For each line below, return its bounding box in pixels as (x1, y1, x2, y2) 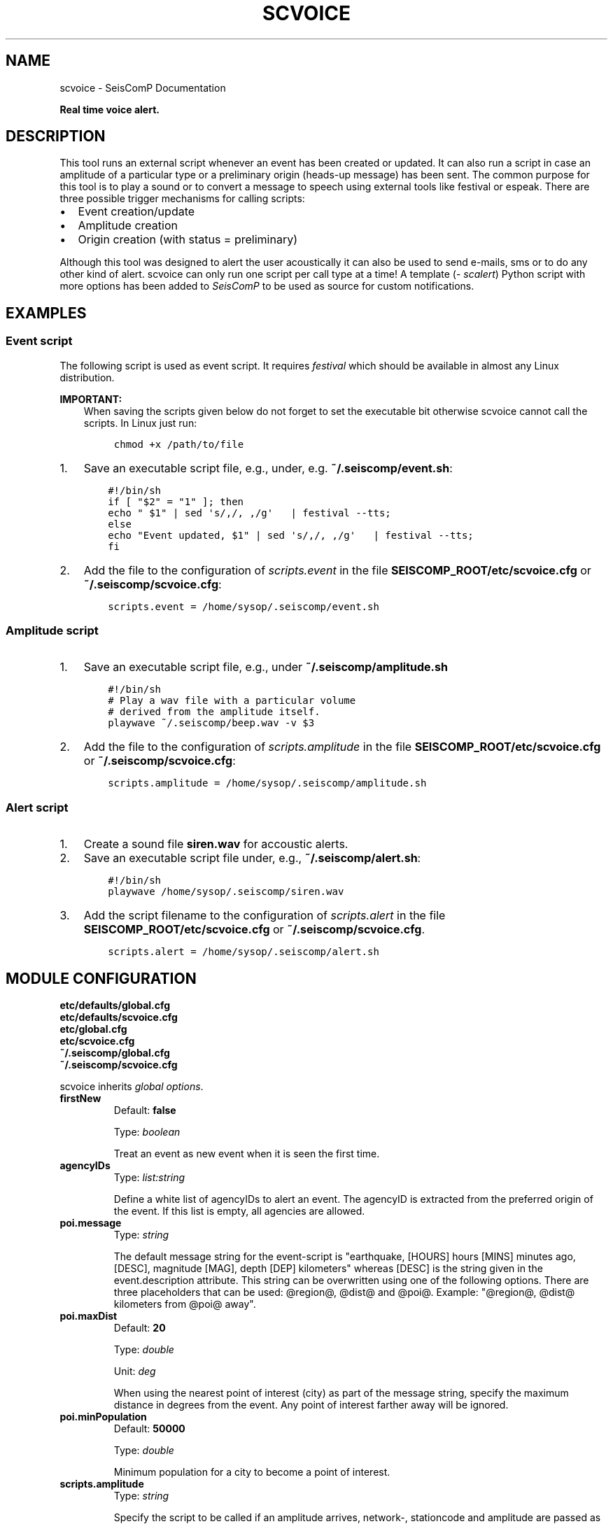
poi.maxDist (59, 1310, 118, 1322)
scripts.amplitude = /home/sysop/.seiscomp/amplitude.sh (108, 777, 427, 789)
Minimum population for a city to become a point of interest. (113, 1466, 390, 1478)
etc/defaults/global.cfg (59, 999, 171, 1011)
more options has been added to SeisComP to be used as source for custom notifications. (59, 280, 474, 292)
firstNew (59, 1092, 101, 1104)
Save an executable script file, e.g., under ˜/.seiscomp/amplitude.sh (83, 660, 448, 675)
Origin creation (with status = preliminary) (78, 232, 297, 247)
